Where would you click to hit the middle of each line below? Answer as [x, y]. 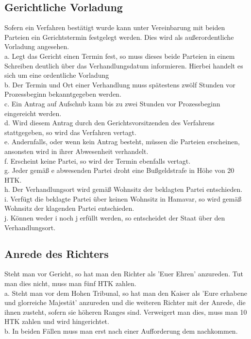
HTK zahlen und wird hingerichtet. [57, 321]
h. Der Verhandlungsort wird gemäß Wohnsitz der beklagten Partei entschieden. [124, 189]
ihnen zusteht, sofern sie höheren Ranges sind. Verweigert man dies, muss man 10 [126, 312]
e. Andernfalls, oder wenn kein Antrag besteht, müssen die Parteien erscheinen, [122, 142]
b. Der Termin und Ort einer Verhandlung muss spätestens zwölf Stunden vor [120, 84]
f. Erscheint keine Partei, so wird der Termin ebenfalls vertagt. [98, 161]
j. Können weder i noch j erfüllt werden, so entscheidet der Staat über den [115, 218]
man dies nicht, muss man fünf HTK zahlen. [70, 283]
